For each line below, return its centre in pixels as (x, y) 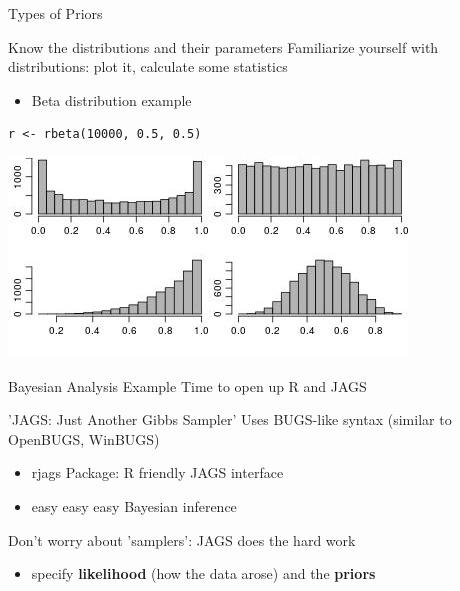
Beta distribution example (111, 99)
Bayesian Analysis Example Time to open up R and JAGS (187, 385)
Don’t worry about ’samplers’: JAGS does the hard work (182, 539)
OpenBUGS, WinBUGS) (84, 438)
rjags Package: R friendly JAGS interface (157, 472)
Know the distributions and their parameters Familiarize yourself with (223, 46)
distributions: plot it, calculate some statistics (148, 66)
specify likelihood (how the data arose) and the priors (203, 573)
